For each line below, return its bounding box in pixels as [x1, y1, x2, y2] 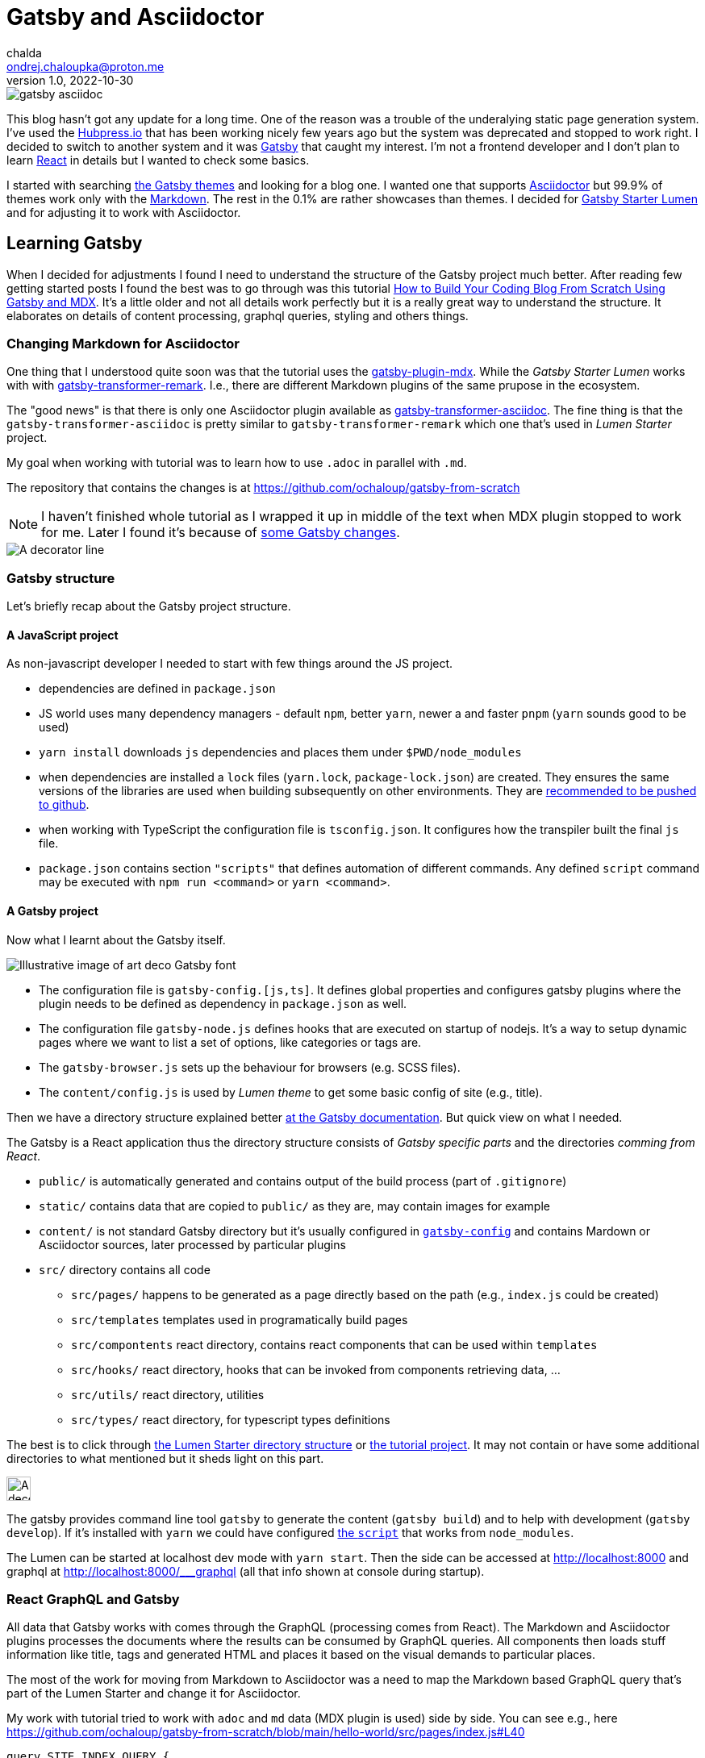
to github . [39, 798, 90, 812]
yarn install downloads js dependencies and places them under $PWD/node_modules [39, 745, 522, 760]
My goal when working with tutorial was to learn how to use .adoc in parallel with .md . [6, 456, 467, 470]
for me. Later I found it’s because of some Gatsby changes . [41, 524, 400, 541]
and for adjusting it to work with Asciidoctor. [6, 205, 241, 219]
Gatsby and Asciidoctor [6, 3, 265, 31]
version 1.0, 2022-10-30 [6, 73, 134, 87]
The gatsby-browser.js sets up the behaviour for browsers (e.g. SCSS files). [39, 1060, 461, 1074]
